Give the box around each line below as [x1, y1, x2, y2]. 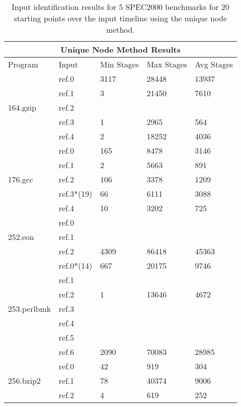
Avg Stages [195, 58, 233, 70]
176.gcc [8, 174, 33, 185]
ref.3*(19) [59, 188, 92, 199]
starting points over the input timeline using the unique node [14, 12, 227, 24]
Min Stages [100, 58, 139, 70]
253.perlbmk [8, 303, 51, 314]
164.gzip [8, 102, 36, 113]
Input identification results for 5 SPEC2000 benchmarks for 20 [11, 1, 230, 12]
